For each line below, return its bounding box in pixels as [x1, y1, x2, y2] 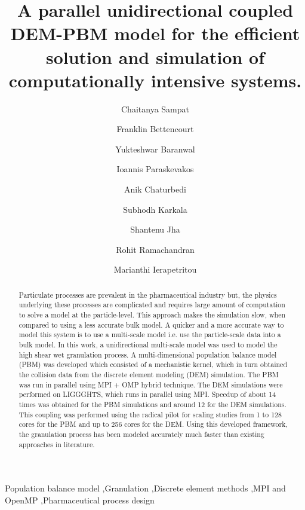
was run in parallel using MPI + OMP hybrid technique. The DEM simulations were [19, 379, 283, 389]
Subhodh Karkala [123, 203, 187, 215]
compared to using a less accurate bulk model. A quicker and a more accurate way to [19, 319, 284, 329]
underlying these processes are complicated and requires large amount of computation [19, 300, 285, 310]
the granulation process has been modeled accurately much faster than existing [19, 429, 264, 439]
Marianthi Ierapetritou [113, 263, 197, 276]
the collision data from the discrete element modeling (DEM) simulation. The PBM [19, 369, 279, 380]
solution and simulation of [45, 44, 265, 69]
